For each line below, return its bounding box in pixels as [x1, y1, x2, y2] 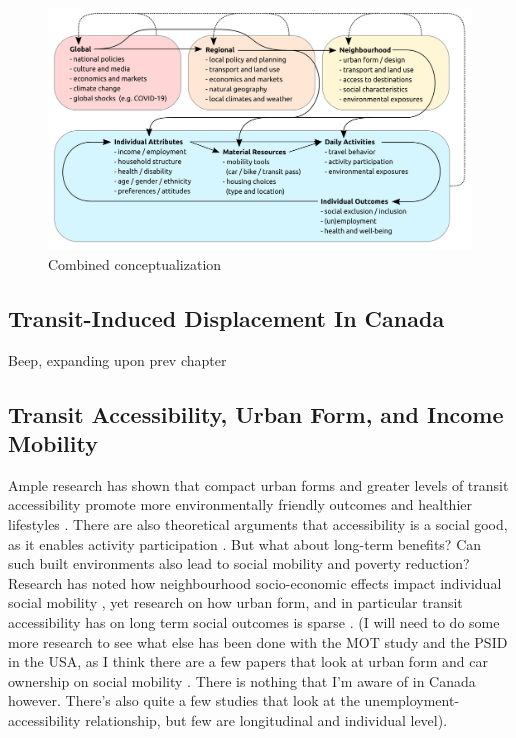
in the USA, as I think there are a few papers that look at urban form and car [8, 651, 488, 672]
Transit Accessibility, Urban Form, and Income [8, 398, 504, 429]
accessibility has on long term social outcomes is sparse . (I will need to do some [8, 611, 500, 632]
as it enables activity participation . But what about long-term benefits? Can [8, 533, 482, 554]
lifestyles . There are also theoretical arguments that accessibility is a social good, [8, 513, 508, 534]
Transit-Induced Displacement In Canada [8, 302, 445, 333]
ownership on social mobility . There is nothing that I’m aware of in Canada [8, 670, 476, 691]
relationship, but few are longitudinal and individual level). [85, 709, 448, 730]
